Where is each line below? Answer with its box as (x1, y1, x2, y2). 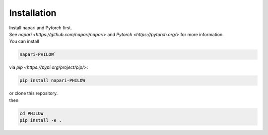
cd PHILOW (19, 110, 44, 116)
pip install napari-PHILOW (19, 78, 85, 84)
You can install (9, 39, 39, 45)
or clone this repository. (9, 90, 58, 96)
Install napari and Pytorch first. (9, 25, 72, 31)
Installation (9, 7, 57, 18)
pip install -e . (19, 118, 62, 123)
